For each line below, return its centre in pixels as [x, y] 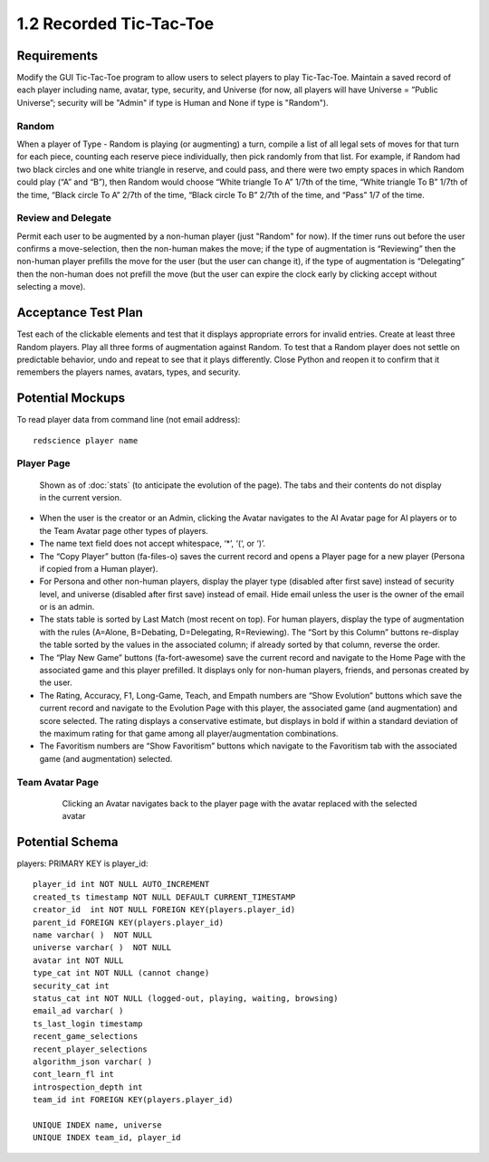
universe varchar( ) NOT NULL [102, 948]
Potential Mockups [71, 398]
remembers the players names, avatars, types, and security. [129, 372]
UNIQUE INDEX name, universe [97, 1125]
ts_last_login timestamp [88, 1024]
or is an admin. [67, 607]
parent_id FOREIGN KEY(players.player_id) [129, 922]
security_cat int [71, 986]
